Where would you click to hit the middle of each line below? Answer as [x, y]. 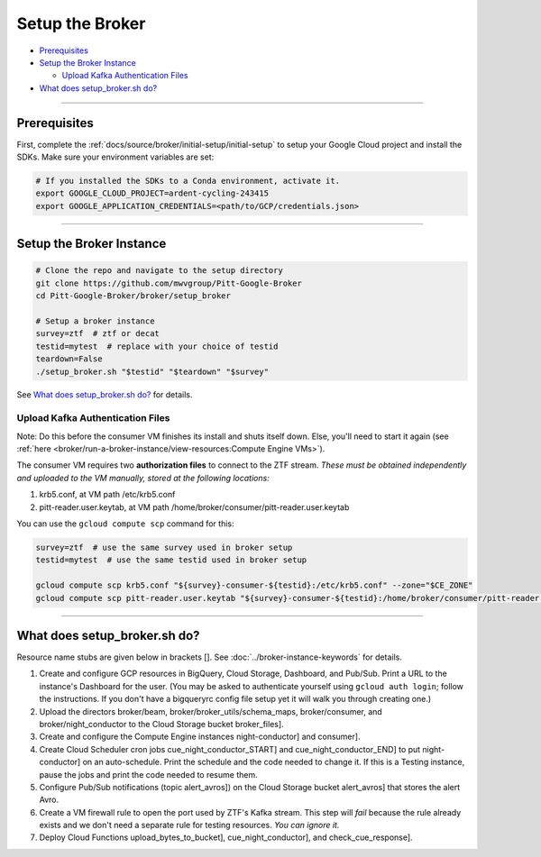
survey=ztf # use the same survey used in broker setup [164, 547]
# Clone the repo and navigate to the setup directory [159, 271]
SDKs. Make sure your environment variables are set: [115, 157]
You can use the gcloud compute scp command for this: [125, 524]
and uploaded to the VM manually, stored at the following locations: [143, 478]
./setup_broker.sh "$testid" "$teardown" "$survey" [152, 371]
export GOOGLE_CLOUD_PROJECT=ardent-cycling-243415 [152, 193]
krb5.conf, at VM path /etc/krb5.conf [107, 495]
